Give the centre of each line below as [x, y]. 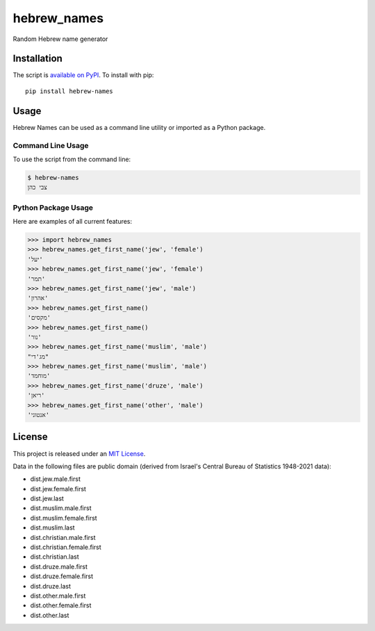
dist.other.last [50, 615]
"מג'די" [38, 357]
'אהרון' [38, 298]
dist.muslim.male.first [61, 508]
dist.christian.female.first [66, 547]
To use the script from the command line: [72, 159]
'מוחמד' [39, 376]
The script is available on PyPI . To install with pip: [83, 75]
